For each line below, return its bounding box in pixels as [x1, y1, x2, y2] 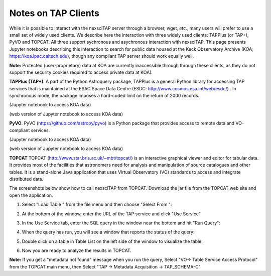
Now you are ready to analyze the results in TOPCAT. [22, 247, 131, 253]
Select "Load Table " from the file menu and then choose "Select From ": [22, 201, 172, 208]
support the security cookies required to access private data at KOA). [9, 69, 153, 75]
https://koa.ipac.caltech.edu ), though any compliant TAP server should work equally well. [9, 53, 194, 59]
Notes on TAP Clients [9, 8, 100, 19]
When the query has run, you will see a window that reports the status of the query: [22, 229, 195, 235]
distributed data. [9, 176, 44, 182]
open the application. [9, 192, 53, 198]
